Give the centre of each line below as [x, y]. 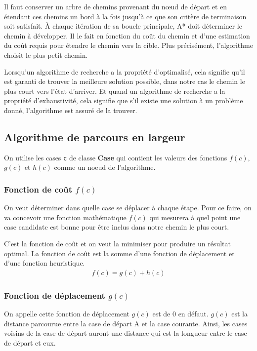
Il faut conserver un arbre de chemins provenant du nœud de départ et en [116, 6]
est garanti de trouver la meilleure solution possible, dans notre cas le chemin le [125, 81]
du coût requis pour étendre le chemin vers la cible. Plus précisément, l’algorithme [128, 45]
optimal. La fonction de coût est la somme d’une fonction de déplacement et [119, 253]
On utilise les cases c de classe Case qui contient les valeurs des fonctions [116, 157]
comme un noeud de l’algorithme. [105, 167]
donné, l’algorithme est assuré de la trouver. [71, 110]
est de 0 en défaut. [180, 314]
